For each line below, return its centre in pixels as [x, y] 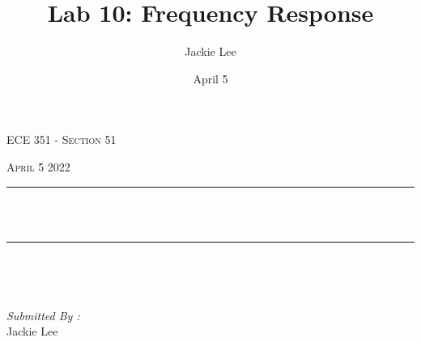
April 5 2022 [38, 166]
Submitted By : [43, 315]
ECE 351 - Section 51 [62, 139]
